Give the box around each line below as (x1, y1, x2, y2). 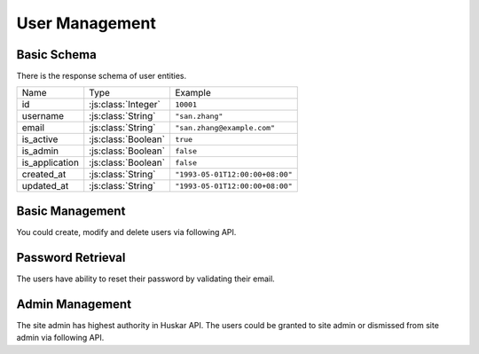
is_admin (21, 145, 59, 157)
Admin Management (16, 296, 132, 311)
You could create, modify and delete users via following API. (16, 226, 237, 237)
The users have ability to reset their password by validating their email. (16, 273, 275, 284)
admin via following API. (16, 333, 105, 343)
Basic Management (16, 203, 126, 218)
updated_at (21, 180, 69, 193)
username (21, 110, 65, 122)
